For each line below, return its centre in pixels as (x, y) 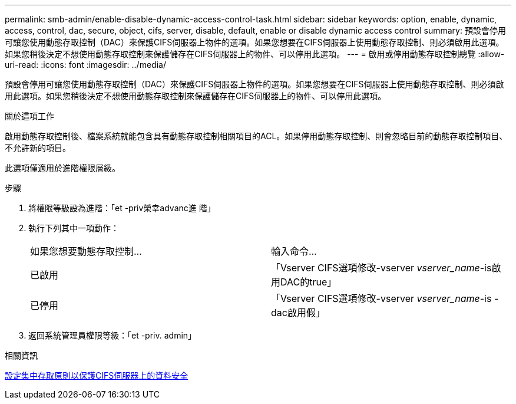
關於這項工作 (29, 116)
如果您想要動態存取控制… (86, 251)
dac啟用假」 (298, 313)
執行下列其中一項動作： (74, 228)
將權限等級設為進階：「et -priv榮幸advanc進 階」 (122, 208)
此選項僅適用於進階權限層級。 (62, 168)
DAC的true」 (309, 282)
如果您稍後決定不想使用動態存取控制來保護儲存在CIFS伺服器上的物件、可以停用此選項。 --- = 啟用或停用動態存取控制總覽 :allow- (255, 54)
